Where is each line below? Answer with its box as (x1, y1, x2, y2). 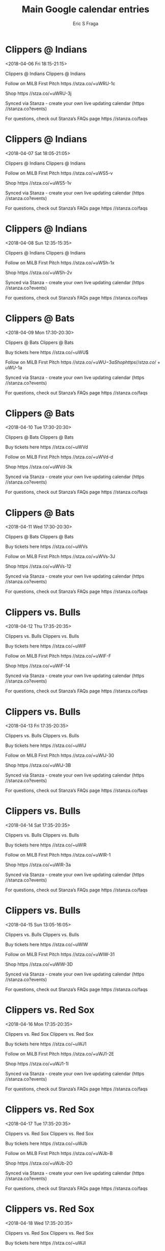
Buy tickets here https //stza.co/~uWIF (5, 643, 87, 649)
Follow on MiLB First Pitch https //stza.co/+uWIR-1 (5, 852, 111, 858)
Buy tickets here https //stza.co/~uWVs (5, 543, 88, 549)
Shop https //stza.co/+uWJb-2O (5, 1160, 73, 1166)
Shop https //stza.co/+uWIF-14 (5, 663, 70, 669)
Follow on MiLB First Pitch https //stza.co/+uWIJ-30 (5, 753, 115, 759)
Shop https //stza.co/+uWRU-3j (5, 90, 72, 96)
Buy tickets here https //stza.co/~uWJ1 (5, 1041, 87, 1047)
